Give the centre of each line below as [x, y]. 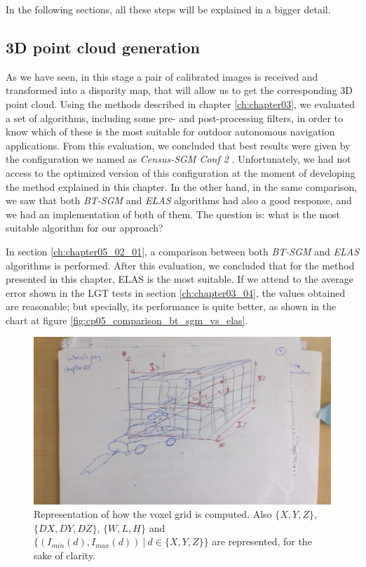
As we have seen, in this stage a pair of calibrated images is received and [162, 76]
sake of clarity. [65, 555]
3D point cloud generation [103, 47]
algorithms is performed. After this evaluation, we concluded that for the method [180, 265]
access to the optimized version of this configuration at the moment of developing [181, 172]
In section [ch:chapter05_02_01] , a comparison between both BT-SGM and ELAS [182, 251]
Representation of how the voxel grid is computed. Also [153, 514]
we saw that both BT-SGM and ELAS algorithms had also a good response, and [179, 200]
